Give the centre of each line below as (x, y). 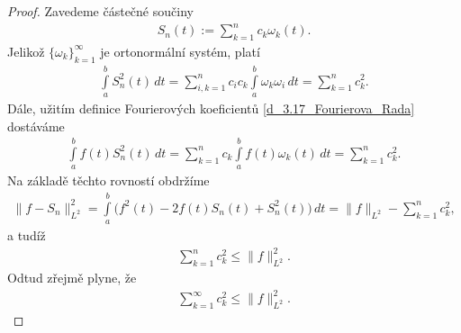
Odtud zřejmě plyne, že (72, 278)
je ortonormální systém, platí (180, 51)
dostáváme (36, 126)
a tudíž (27, 235)
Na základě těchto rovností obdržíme (108, 180)
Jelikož (26, 51)
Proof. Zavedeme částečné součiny (100, 11)
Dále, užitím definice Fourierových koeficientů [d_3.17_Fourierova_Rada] (211, 108)
